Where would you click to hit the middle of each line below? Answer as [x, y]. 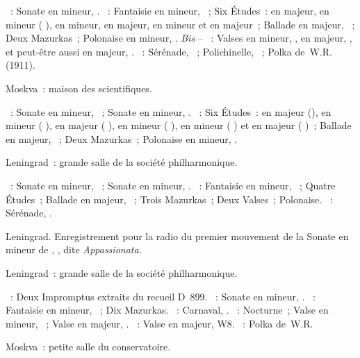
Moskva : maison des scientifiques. [79, 88]
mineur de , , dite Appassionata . [74, 249]
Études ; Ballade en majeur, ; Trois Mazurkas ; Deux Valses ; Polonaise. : [169, 199]
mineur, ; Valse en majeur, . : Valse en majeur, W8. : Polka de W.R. [159, 323]
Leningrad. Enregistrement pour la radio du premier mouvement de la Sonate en [177, 236]
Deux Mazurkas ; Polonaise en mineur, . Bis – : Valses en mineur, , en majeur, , [179, 38]
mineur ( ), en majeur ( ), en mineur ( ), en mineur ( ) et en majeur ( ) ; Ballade [179, 125]
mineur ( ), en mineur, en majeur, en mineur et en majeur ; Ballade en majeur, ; [180, 24]
